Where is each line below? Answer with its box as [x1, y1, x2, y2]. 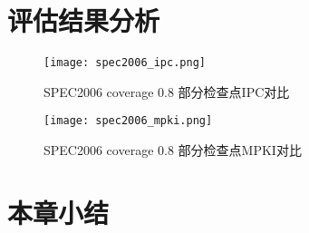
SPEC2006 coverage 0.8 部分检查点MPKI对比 [43, 141, 302, 160]
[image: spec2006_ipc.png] [43, 56, 206, 70]
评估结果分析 [7, 2, 160, 39]
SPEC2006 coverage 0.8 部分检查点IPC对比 [43, 82, 290, 101]
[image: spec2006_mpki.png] [43, 114, 213, 128]
